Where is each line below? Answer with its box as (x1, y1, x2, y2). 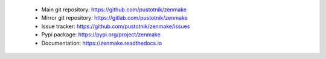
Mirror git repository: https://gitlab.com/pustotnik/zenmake (41, 14, 188, 21)
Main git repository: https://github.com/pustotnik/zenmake (41, 6, 187, 13)
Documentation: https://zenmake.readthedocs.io (41, 39, 162, 46)
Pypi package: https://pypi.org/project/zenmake (41, 31, 161, 38)
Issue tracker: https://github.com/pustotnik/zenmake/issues (41, 23, 190, 30)
